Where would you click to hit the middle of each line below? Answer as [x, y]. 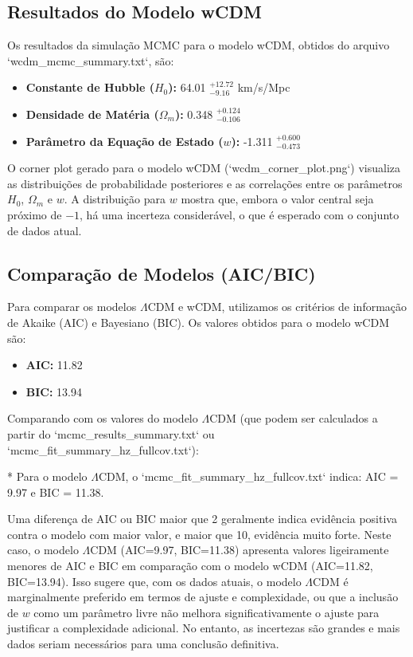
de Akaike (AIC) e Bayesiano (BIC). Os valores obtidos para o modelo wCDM [199, 322]
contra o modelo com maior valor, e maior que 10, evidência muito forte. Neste [199, 534]
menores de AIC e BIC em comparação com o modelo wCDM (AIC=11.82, [190, 566]
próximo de [35, 214]
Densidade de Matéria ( [92, 114]
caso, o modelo [43, 550]
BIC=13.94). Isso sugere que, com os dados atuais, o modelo [154, 581]
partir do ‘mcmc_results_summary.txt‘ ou [111, 433]
